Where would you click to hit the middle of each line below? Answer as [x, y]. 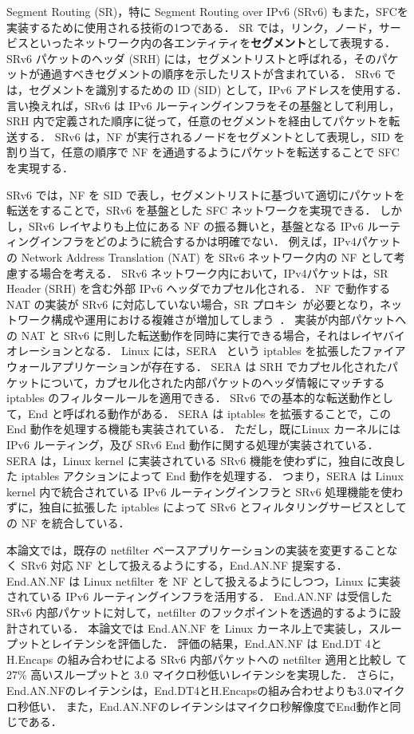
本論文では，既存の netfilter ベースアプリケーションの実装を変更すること [197, 549]
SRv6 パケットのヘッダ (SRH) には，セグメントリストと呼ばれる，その [191, 58]
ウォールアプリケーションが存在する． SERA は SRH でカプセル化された [197, 367]
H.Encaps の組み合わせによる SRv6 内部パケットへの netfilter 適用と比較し [199, 659]
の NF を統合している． [68, 523]
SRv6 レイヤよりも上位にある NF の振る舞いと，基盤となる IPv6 [196, 225]
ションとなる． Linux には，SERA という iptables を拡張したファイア [223, 351]
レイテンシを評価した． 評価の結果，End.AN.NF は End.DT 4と [216, 643]
